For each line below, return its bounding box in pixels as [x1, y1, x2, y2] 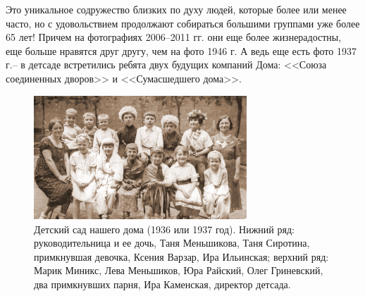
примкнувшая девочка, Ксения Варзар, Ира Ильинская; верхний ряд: [34, 249, 329, 264]
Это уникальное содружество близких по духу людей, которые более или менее [6, 2, 347, 16]
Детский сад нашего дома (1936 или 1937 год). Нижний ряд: [34, 221, 295, 236]
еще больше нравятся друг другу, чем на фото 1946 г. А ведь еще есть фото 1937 [6, 43, 357, 58]
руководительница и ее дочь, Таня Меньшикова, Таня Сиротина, [34, 235, 310, 250]
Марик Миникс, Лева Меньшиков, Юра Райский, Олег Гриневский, [34, 263, 323, 278]
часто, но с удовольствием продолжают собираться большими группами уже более [6, 16, 360, 30]
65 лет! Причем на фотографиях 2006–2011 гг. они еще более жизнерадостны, [6, 30, 342, 44]
